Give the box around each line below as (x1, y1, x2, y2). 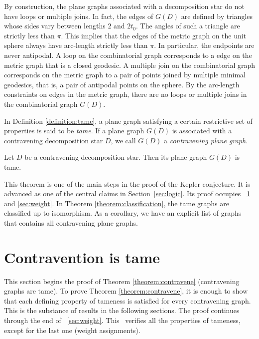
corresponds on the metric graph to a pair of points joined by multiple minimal (4, 69, 246, 80)
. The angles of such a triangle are (136, 20, 240, 31)
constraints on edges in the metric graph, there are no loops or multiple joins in (4, 89, 247, 99)
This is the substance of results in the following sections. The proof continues (4, 305, 240, 316)
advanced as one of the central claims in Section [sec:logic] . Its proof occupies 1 (4, 188, 250, 199)
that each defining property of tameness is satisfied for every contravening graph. (4, 295, 251, 306)
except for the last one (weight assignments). (4, 325, 140, 335)
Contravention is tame (4, 247, 160, 267)
